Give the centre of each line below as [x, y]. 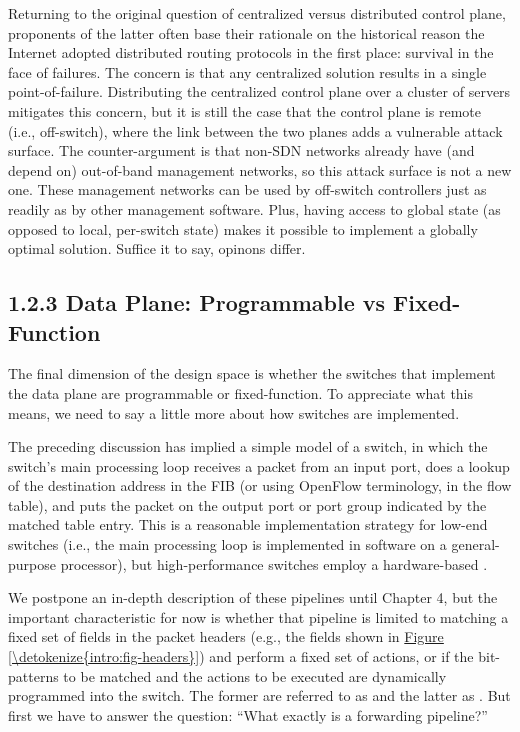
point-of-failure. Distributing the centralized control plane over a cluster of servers [259, 91]
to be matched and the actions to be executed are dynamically [255, 675]
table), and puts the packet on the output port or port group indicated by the [247, 504]
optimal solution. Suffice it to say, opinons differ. [157, 248]
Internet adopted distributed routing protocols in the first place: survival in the [251, 52]
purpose [32, 563]
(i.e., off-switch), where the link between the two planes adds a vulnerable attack [255, 130]
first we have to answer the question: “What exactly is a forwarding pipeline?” [248, 714]
